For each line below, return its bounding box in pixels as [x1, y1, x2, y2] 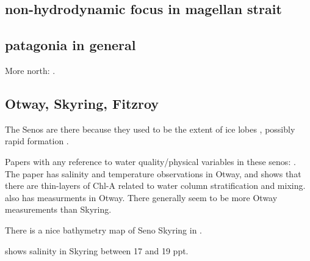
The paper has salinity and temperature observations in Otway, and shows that [5, 167, 301, 180]
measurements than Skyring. [5, 203, 112, 216]
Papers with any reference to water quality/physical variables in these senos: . [5, 155, 296, 167]
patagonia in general [5, 35, 136, 54]
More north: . [5, 64, 56, 76]
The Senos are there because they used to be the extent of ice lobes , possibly [5, 122, 295, 135]
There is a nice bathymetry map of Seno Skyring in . [5, 223, 202, 236]
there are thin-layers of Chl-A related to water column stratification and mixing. [5, 179, 306, 192]
